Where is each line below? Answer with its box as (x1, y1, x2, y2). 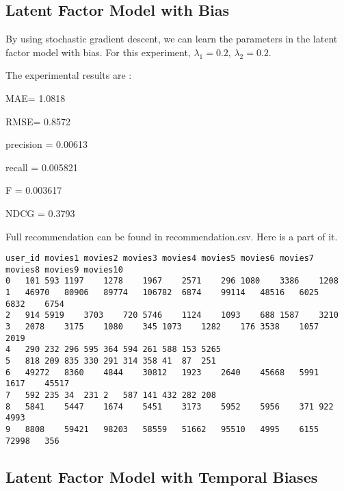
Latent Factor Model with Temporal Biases (5, 466, 318, 487)
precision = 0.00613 (5, 137, 88, 151)
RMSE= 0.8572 (5, 114, 70, 128)
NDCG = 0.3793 (5, 205, 75, 220)
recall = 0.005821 (5, 160, 78, 174)
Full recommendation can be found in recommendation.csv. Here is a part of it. (5, 229, 338, 243)
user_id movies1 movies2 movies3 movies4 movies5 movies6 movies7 (5, 253, 315, 264)
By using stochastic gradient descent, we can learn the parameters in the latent (5, 32, 338, 46)
